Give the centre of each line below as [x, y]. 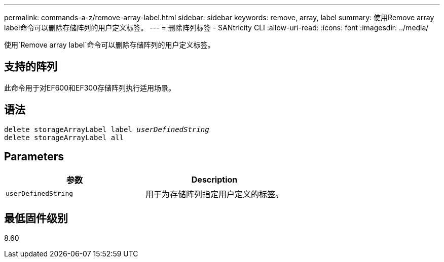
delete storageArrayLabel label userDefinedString [107, 129]
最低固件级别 [36, 218]
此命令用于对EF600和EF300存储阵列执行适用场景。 [90, 88]
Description [214, 179]
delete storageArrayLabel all [64, 137]
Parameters [34, 157]
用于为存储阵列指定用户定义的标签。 [215, 194]
